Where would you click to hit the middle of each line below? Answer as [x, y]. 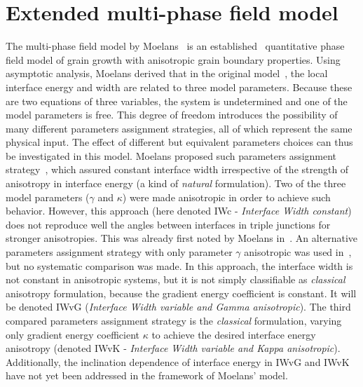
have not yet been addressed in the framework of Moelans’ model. [147, 375]
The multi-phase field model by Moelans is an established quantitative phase [175, 46]
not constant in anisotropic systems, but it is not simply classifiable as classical [176, 279]
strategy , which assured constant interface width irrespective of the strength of [177, 169]
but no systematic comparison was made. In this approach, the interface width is [179, 265]
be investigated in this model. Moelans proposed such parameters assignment [171, 155]
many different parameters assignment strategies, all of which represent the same [179, 128]
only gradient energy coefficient [73, 334]
